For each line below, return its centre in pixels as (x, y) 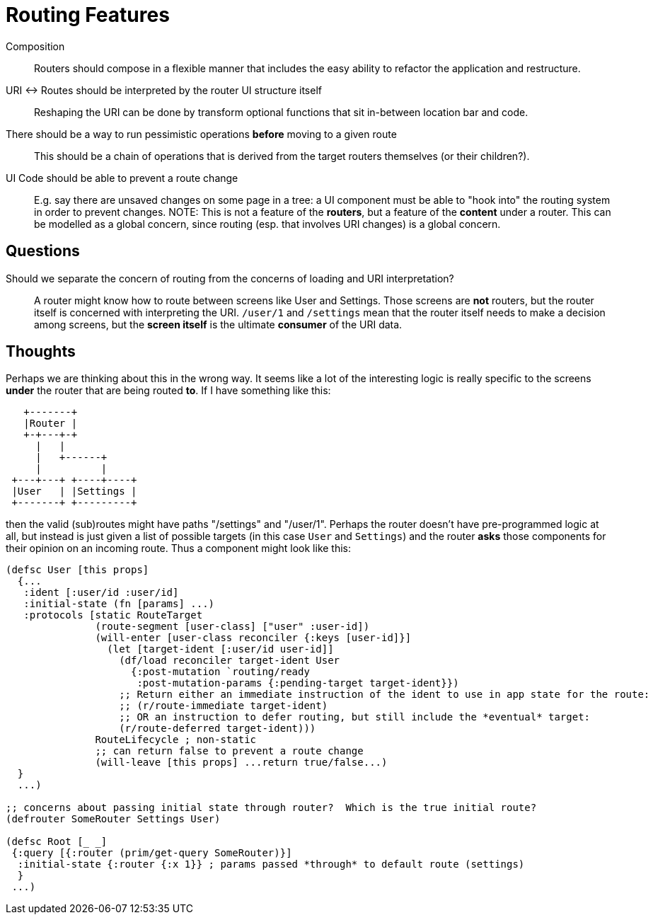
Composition (35, 46)
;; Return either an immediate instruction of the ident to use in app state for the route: (385, 695)
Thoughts (41, 352)
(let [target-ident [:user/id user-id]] (220, 649)
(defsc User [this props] (77, 570)
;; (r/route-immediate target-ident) (224, 706)
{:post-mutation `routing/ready (220, 672)
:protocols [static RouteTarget (113, 615)
